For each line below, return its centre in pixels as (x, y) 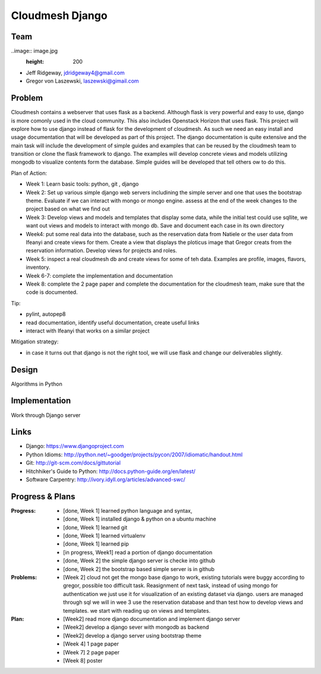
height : (35, 62)
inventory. (38, 267)
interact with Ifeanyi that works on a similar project (88, 331)
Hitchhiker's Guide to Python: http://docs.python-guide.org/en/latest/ (111, 471)
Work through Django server (46, 415)
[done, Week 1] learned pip (96, 544)
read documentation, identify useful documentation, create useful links (113, 322)
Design (24, 370)
